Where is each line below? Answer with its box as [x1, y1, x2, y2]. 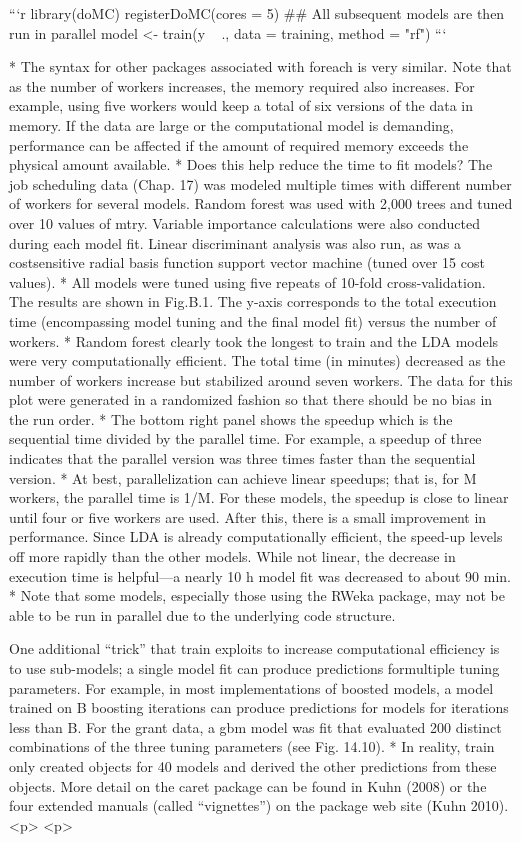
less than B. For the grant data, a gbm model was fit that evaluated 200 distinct [9, 716, 502, 737]
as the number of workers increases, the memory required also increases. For [9, 75, 475, 96]
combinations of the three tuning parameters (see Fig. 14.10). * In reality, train [9, 736, 495, 757]
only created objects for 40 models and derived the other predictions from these [9, 755, 497, 776]
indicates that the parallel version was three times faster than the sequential [9, 448, 476, 469]
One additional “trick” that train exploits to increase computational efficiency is [9, 638, 500, 659]
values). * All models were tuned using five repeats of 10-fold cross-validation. [9, 271, 486, 292]
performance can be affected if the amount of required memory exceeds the [9, 134, 469, 155]
